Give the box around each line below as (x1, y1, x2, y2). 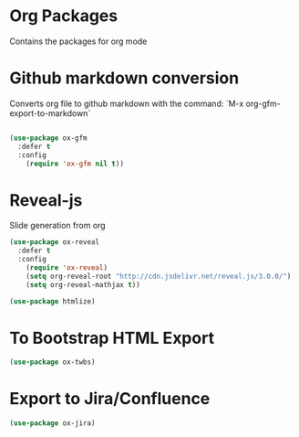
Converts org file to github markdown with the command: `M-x (9, 98, 244, 109)
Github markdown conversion (9, 68, 240, 89)
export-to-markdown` (9, 107, 91, 119)
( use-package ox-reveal (9, 238, 100, 247)
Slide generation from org (9, 220, 107, 231)
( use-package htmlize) (9, 296, 96, 306)
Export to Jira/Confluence (9, 389, 211, 410)
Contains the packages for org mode (9, 36, 148, 47)
